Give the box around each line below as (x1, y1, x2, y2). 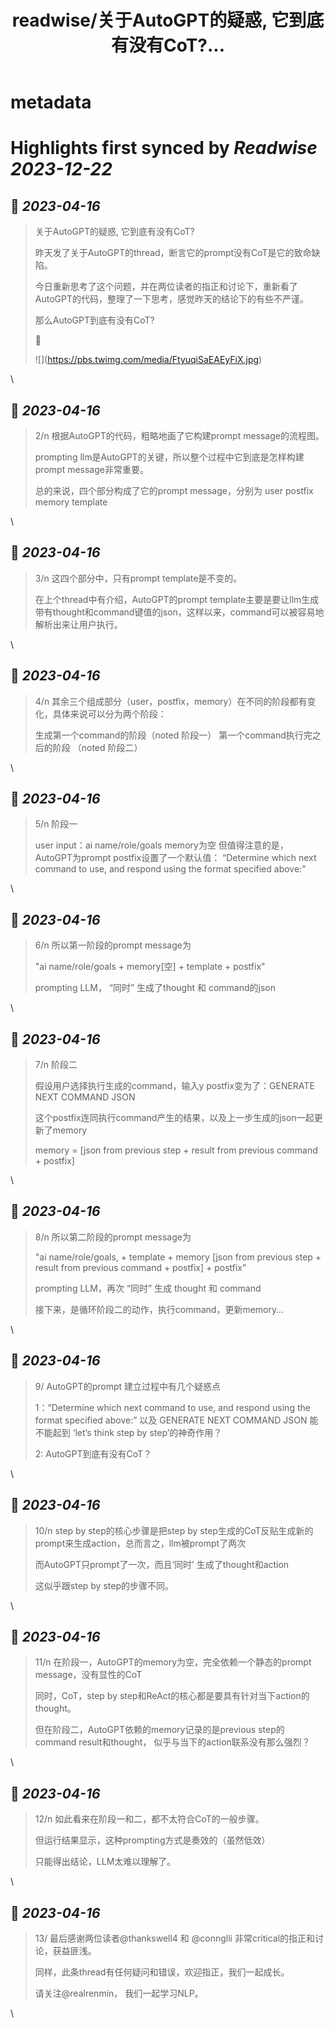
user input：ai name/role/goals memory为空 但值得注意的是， (34, 839, 289, 851)
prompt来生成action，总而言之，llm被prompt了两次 (34, 1537, 247, 1549)
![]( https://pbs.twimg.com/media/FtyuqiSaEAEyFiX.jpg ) (34, 354, 263, 366)
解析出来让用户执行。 (34, 618, 123, 630)
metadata (10, 91, 92, 114)
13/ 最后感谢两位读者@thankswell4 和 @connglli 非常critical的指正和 (34, 1932, 316, 1944)
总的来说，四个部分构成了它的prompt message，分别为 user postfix (34, 485, 314, 496)
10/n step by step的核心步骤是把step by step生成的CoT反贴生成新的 (34, 1524, 314, 1536)
